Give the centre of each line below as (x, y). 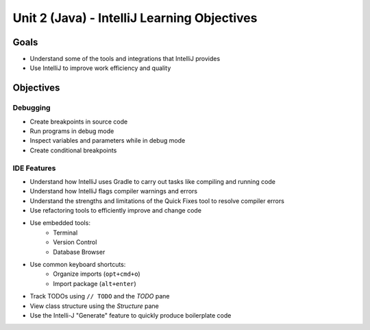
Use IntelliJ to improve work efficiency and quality (100, 68)
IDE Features (34, 168)
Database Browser (79, 252)
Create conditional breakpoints (73, 150)
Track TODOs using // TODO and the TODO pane (100, 296)
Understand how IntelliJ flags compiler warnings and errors (114, 191)
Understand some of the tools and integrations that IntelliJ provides (125, 59)
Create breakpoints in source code (79, 121)
